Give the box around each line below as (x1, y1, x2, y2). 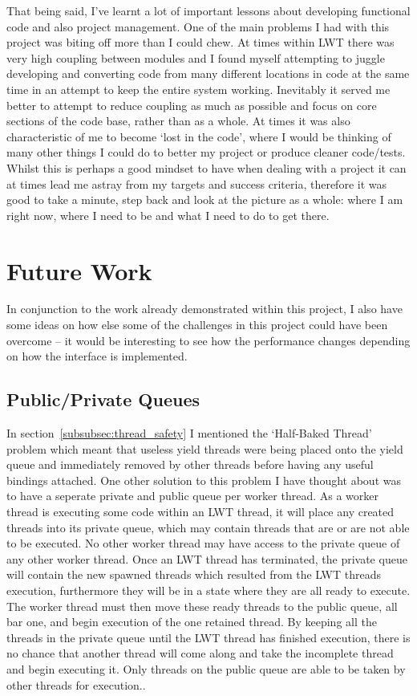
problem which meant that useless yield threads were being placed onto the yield (6, 440, 403, 457)
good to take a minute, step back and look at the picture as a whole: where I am (6, 191, 403, 208)
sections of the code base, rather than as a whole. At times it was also (6, 112, 350, 129)
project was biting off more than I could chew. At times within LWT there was (6, 34, 395, 51)
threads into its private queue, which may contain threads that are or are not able (6, 519, 410, 535)
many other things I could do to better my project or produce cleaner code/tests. (6, 144, 406, 161)
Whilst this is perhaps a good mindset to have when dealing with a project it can (6, 159, 407, 176)
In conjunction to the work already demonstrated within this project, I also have (6, 300, 403, 317)
